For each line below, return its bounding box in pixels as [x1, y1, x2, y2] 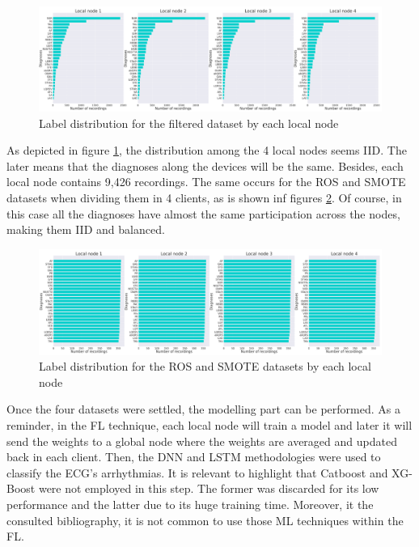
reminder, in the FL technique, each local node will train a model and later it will [6, 416, 413, 433]
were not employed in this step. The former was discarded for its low [38, 480, 379, 497]
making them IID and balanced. [6, 221, 165, 238]
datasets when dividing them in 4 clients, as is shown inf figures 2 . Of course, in [6, 189, 402, 206]
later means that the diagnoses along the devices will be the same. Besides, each [6, 157, 404, 174]
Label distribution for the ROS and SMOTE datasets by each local [39, 358, 371, 375]
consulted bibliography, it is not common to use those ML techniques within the [6, 511, 404, 528]
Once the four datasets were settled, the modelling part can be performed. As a [6, 401, 400, 418]
